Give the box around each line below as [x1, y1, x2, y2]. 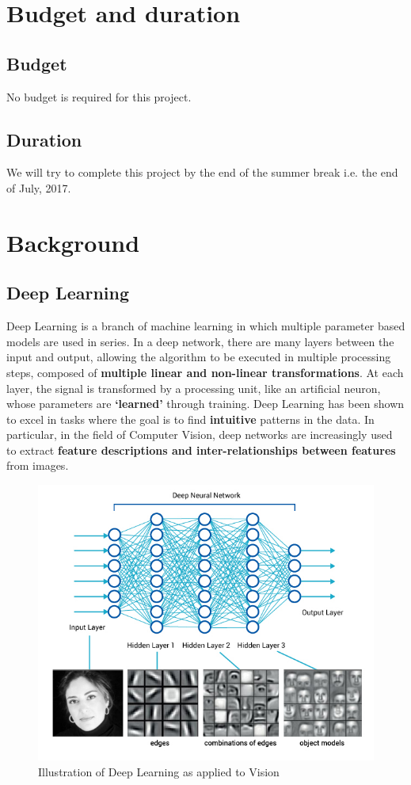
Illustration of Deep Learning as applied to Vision [38, 763, 280, 779]
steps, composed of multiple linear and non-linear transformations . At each [6, 364, 404, 380]
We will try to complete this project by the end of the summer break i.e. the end [6, 164, 398, 181]
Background [6, 226, 140, 258]
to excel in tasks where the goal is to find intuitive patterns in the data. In [6, 410, 375, 427]
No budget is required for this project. [6, 88, 192, 105]
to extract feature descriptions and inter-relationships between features [6, 441, 396, 458]
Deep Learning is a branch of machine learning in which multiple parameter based [6, 318, 405, 334]
